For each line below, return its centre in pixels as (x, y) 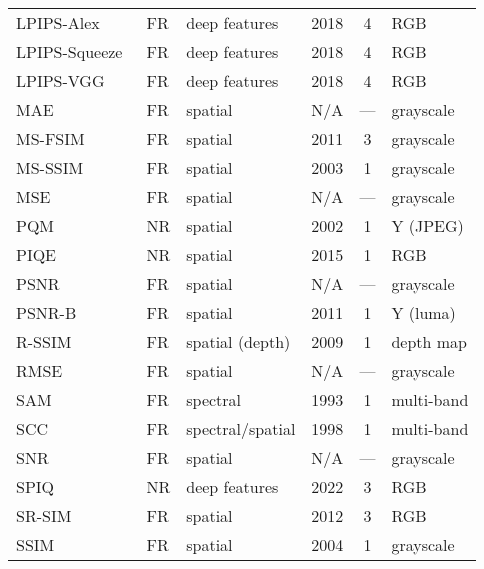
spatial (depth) (238, 341)
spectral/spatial (241, 428)
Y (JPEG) (427, 225)
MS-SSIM (50, 167)
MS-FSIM (50, 138)
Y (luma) (423, 312)
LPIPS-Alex (58, 22)
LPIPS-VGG (60, 80)
